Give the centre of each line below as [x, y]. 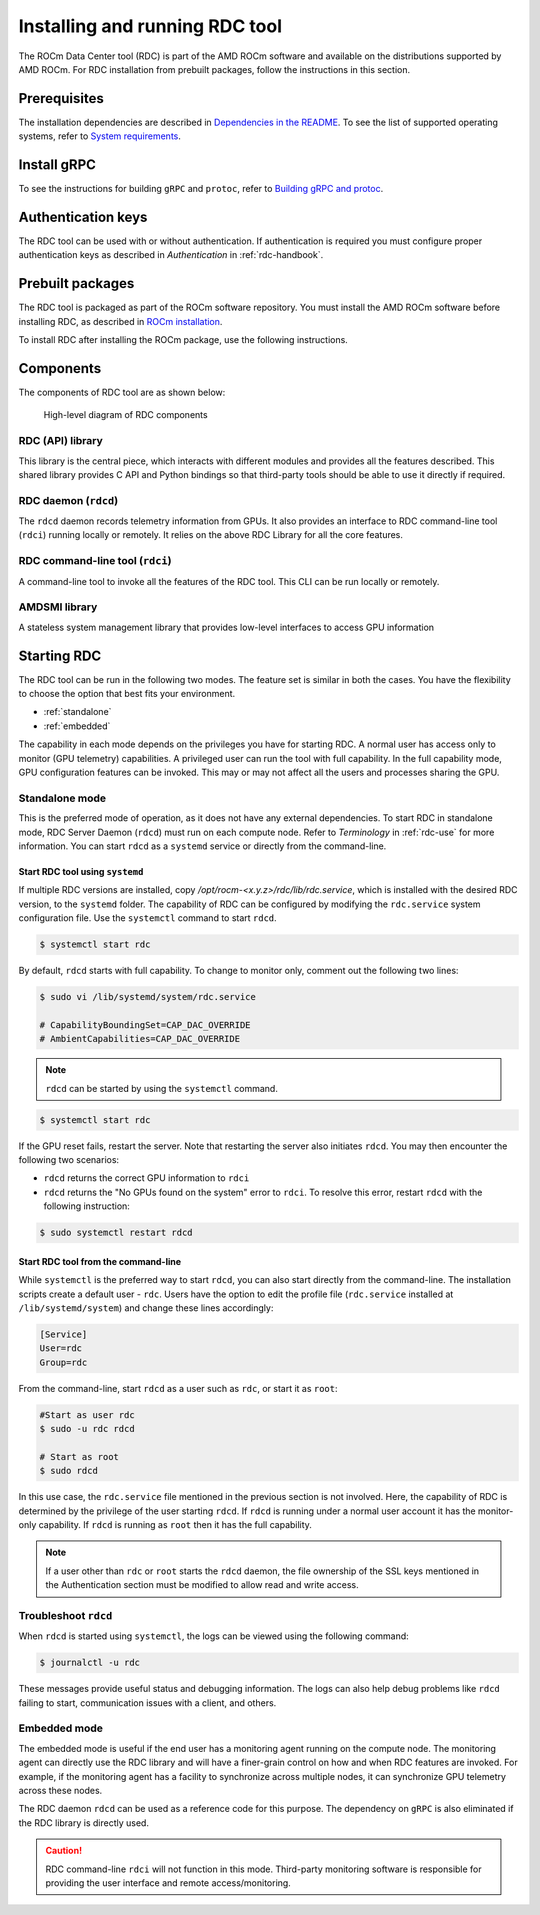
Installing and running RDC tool [150, 26]
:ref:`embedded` [77, 726]
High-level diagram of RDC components [126, 415]
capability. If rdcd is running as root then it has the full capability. [175, 1524]
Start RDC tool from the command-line [100, 1261]
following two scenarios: [69, 1159]
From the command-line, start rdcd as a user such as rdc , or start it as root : [178, 1388]
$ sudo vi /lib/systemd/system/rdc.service [148, 997]
